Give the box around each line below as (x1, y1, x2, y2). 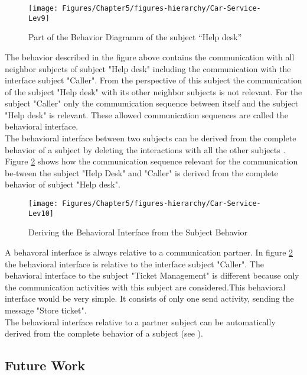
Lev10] (28, 209, 54, 218)
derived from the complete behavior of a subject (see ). (5, 327, 203, 340)
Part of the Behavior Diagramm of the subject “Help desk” (28, 31, 242, 43)
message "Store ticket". (5, 303, 87, 316)
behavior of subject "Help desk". (5, 178, 120, 190)
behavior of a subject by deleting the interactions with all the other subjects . (5, 143, 286, 156)
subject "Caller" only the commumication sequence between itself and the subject (5, 97, 299, 109)
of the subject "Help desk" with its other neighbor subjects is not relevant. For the (5, 85, 302, 98)
